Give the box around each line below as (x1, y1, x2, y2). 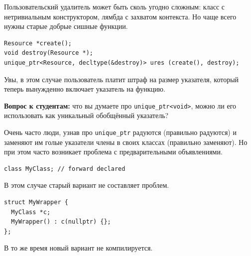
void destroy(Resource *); (4, 49, 93, 57)
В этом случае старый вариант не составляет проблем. (4, 180, 169, 190)
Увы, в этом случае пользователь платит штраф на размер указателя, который (4, 74, 239, 84)
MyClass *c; (11, 208, 51, 216)
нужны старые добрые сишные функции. (4, 21, 128, 31)
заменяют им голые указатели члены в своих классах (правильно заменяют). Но (4, 136, 248, 147)
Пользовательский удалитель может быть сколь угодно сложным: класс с (4, 1, 225, 11)
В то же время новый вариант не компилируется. (4, 243, 153, 253)
